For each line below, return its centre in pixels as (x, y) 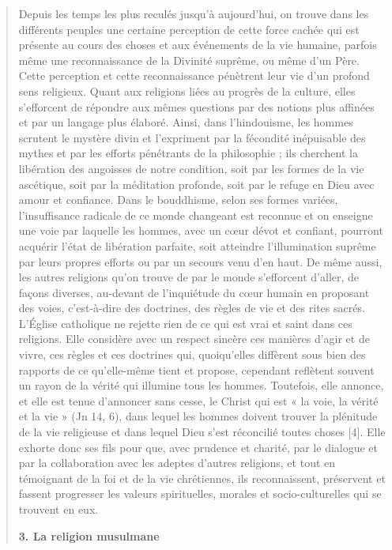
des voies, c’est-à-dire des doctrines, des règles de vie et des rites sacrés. (192, 308)
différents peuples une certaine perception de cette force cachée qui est (189, 29)
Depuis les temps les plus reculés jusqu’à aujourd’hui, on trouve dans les (194, 13)
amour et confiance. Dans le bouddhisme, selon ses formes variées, (178, 200)
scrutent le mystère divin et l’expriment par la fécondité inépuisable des (192, 137)
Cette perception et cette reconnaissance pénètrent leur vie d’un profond (194, 75)
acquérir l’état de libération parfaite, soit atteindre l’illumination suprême (197, 245)
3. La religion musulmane (89, 535)
